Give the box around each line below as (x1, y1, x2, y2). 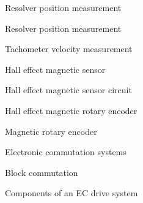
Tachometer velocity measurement (5, 42, 133, 55)
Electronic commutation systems (5, 145, 127, 158)
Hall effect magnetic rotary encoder (5, 104, 137, 117)
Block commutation (5, 166, 78, 178)
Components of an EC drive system (5, 186, 138, 199)
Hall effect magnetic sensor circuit (5, 83, 132, 96)
